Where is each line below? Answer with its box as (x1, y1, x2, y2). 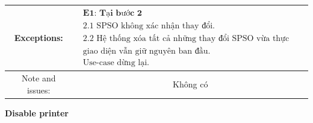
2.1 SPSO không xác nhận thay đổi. (82, 21, 215, 30)
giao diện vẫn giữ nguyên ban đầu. (82, 46, 211, 55)
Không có (173, 77, 208, 90)
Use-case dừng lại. (82, 58, 149, 67)
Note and (22, 71, 56, 84)
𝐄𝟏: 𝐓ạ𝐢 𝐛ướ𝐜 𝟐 (82, 8, 142, 17)
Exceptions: (14, 31, 63, 44)
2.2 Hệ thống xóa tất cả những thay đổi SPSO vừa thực (82, 34, 290, 43)
